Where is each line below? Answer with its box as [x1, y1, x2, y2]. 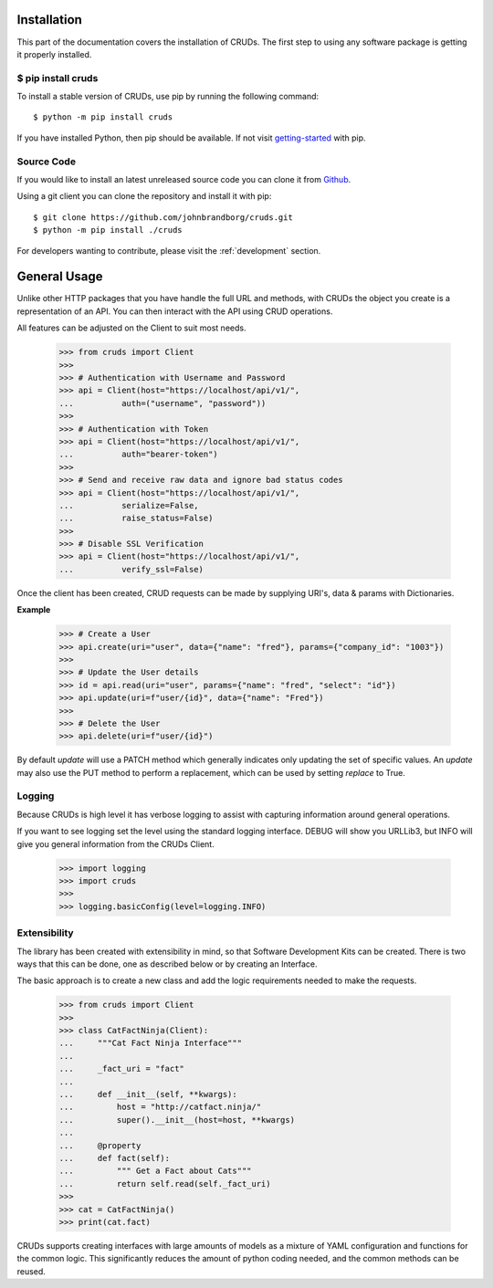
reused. [16, 1265, 46, 1277]
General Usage [16, 269, 104, 285]
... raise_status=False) [58, 513, 214, 524]
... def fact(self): [58, 1153, 171, 1163]
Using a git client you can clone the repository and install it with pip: [16, 191, 272, 202]
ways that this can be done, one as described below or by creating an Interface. [16, 958, 319, 969]
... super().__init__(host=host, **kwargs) [58, 1115, 296, 1125]
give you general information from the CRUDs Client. [16, 838, 215, 849]
